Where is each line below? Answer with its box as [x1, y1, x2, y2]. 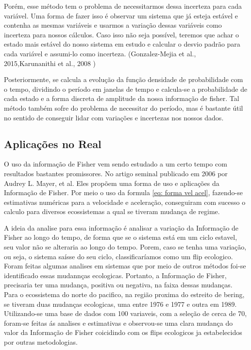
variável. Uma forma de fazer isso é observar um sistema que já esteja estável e [4, 10, 238, 20]
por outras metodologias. [4, 337, 78, 347]
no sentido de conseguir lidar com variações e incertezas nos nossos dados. [4, 112, 224, 122]
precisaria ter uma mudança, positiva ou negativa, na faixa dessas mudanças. [4, 280, 233, 290]
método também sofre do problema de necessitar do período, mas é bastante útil [4, 102, 243, 113]
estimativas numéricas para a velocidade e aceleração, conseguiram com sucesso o [4, 197, 246, 207]
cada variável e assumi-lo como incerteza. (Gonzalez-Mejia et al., [4, 48, 196, 58]
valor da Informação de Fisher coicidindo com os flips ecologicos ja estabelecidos [4, 327, 242, 337]
